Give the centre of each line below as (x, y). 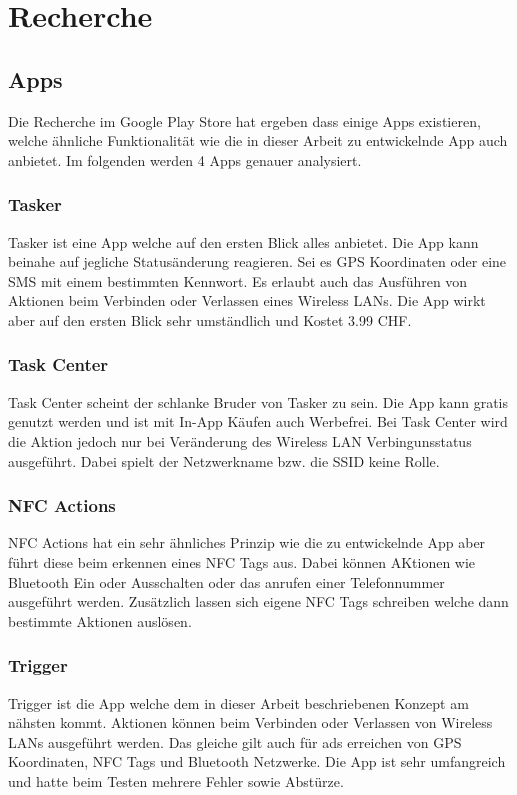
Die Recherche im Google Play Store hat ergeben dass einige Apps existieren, (244, 120)
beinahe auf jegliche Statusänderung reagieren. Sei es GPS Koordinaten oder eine (257, 261)
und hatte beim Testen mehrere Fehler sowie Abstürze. (176, 780)
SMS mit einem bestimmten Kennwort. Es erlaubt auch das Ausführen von (238, 280)
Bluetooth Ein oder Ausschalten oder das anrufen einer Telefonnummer (226, 581)
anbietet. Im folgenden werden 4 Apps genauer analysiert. (185, 159)
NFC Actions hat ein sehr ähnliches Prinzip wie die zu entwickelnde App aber (247, 542)
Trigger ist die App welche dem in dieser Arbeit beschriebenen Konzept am (238, 702)
